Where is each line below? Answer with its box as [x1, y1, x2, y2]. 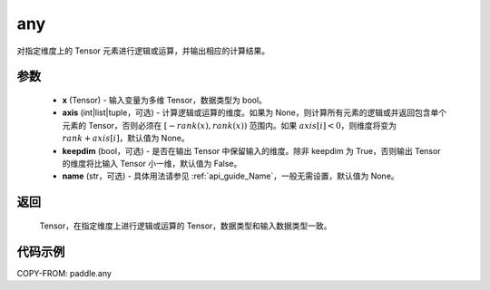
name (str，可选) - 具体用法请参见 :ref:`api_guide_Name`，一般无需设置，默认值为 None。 [62, 170, 399, 181]
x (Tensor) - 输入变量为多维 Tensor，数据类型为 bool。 [62, 94, 268, 105]
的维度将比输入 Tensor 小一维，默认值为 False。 [62, 158, 242, 169]
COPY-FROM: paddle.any [16, 267, 113, 278]
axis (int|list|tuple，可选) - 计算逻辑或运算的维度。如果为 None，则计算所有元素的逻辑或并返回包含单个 [62, 107, 447, 118]
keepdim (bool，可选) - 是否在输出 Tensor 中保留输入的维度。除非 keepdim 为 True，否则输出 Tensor [62, 145, 441, 156]
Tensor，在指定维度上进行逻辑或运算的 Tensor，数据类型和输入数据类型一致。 [39, 220, 332, 231]
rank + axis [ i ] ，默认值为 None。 [62, 132, 190, 144]
